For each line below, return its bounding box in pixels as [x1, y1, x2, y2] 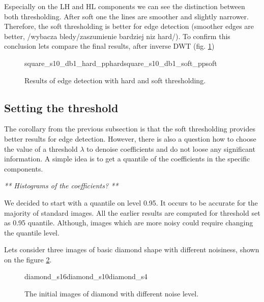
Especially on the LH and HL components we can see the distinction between [4, 1, 245, 11]
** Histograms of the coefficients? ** [4, 180, 119, 191]
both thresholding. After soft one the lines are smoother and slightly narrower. [4, 11, 249, 21]
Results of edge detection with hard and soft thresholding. [24, 75, 206, 85]
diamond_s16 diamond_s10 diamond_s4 [24, 271, 148, 282]
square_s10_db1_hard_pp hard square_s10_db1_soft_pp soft [24, 57, 217, 68]
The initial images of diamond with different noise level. [24, 288, 199, 299]
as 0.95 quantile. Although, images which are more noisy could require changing [4, 217, 253, 228]
